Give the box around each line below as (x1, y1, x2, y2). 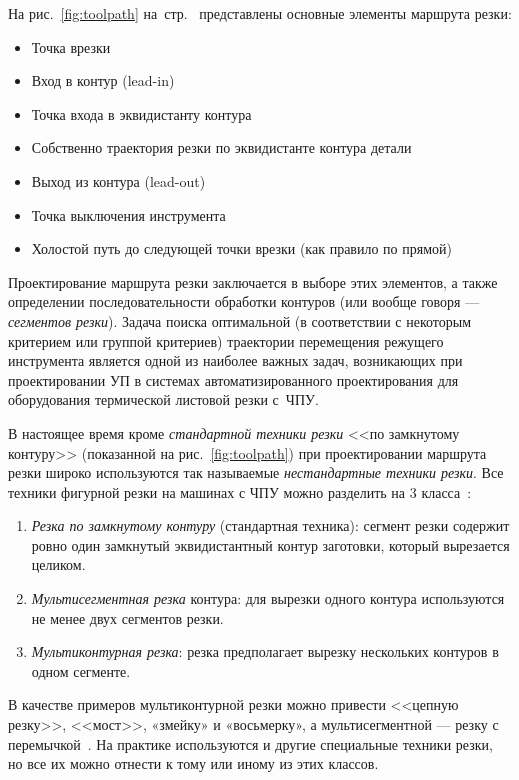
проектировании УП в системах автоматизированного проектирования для (8, 369, 459, 390)
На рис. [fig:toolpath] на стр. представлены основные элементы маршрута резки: (8, 3, 512, 23)
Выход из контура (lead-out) (31, 170, 206, 191)
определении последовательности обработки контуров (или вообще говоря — (8, 291, 480, 312)
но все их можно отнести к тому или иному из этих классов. (8, 753, 379, 774)
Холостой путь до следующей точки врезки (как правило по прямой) (31, 238, 452, 259)
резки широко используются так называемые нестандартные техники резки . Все (8, 462, 504, 483)
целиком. (31, 554, 86, 575)
